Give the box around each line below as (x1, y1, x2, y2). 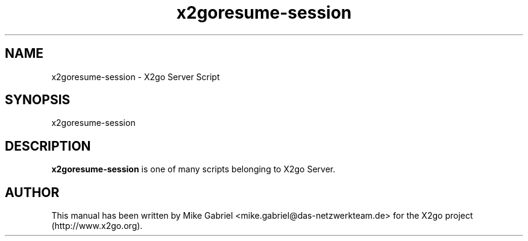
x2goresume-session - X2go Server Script (51, 71, 220, 82)
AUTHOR (5, 184, 60, 200)
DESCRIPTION (5, 138, 91, 154)
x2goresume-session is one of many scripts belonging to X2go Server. (51, 164, 336, 175)
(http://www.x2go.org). (51, 221, 143, 231)
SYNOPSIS (5, 92, 71, 108)
